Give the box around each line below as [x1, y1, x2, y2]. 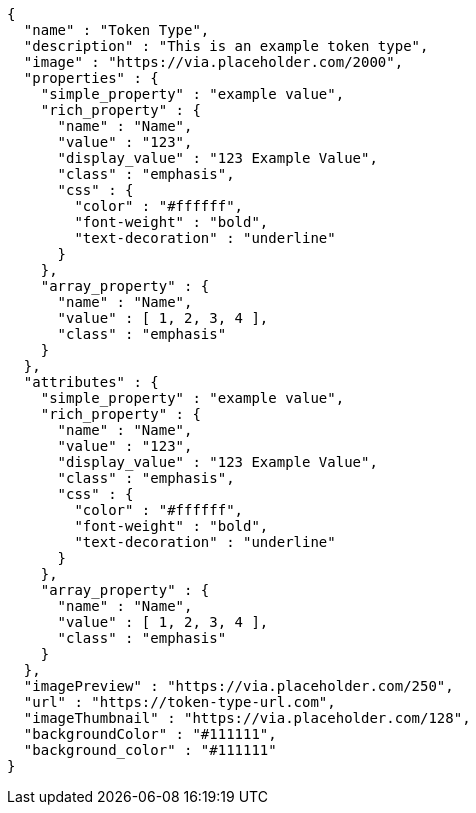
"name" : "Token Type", [23, 22, 210, 38]
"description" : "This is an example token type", [23, 38, 429, 54]
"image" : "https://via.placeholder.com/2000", [23, 54, 404, 70]
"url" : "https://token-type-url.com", [23, 694, 336, 710]
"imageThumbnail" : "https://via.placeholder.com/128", [23, 710, 471, 726]
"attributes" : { [23, 374, 159, 390]
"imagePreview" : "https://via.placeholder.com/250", [23, 678, 454, 694]
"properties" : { [23, 70, 159, 86]
